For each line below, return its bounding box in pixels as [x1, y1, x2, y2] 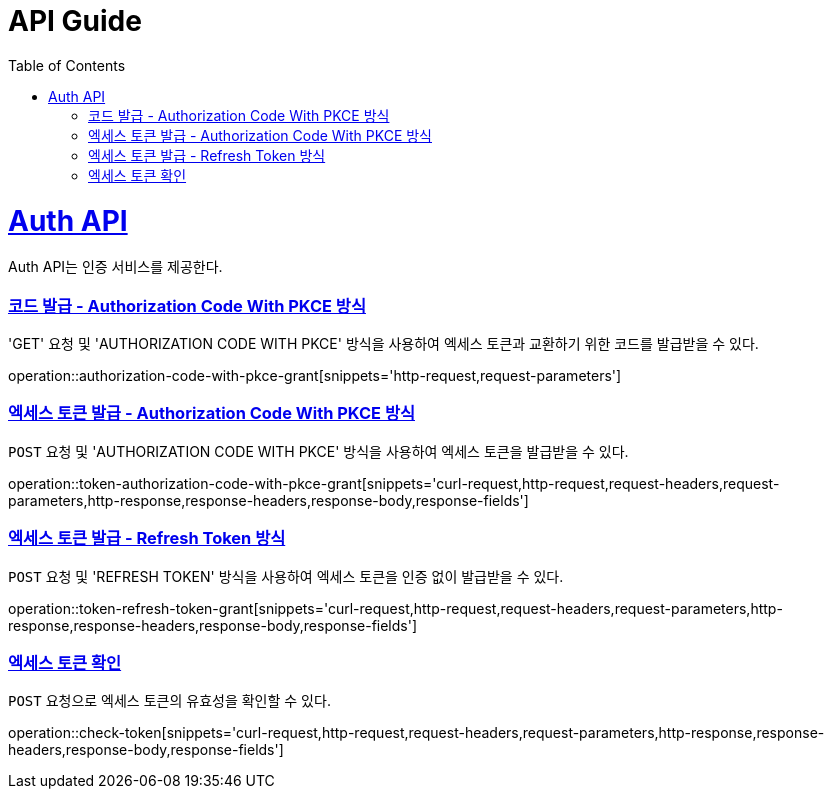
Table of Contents [8, 56, 126, 74]
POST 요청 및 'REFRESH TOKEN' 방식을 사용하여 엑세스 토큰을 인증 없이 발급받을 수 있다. [8, 567, 564, 585]
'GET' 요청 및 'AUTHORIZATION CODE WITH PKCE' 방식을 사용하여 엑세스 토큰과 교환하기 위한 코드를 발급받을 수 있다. [8, 335, 759, 352]
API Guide [8, 4, 142, 38]
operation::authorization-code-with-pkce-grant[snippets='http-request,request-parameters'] [8, 367, 622, 384]
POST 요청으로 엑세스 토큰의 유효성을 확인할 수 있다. [8, 692, 331, 710]
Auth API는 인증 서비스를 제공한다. [8, 258, 223, 276]
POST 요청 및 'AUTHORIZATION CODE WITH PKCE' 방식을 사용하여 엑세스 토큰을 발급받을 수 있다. [8, 442, 629, 460]
